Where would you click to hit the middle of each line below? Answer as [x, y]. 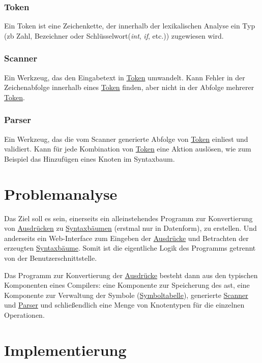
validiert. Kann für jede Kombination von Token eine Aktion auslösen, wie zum [128, 149]
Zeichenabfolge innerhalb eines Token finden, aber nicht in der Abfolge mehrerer [129, 87]
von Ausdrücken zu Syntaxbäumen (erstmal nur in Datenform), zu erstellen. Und [130, 228]
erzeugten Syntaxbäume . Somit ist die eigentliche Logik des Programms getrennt [130, 248]
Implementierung [65, 350]
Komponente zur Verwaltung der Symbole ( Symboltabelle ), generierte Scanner [126, 295]
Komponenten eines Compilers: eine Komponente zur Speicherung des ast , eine [127, 285]
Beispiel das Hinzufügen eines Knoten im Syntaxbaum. [90, 158]
